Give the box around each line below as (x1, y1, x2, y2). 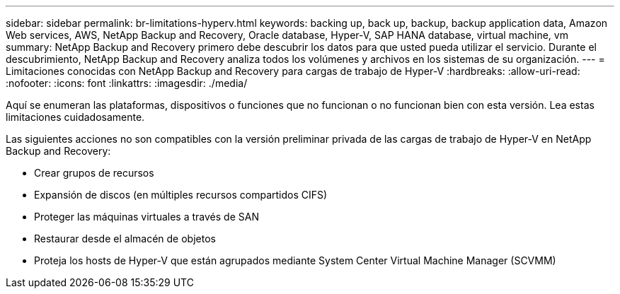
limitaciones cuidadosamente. (6, 111, 145, 123)
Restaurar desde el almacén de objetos (34, 233, 216, 245)
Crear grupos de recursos (34, 167, 154, 179)
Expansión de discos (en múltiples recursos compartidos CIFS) (34, 189, 328, 201)
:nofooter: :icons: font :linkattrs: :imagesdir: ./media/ (6, 77, 248, 89)
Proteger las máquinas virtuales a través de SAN (34, 211, 259, 223)
